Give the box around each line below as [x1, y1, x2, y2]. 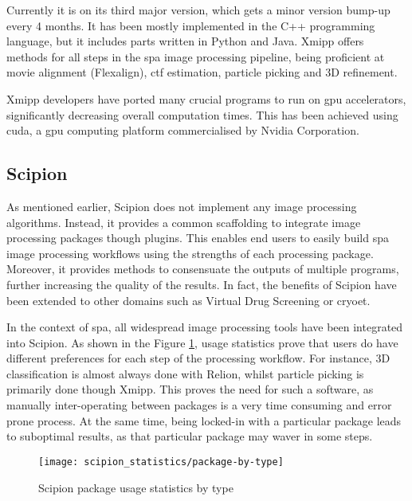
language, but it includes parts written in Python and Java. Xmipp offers [6, 33, 364, 49]
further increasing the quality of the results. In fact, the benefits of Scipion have [6, 276, 397, 292]
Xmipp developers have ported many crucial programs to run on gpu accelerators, [6, 90, 406, 107]
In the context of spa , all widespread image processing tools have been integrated [6, 319, 403, 335]
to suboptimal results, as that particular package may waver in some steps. [6, 428, 373, 444]
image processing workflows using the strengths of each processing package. [6, 245, 374, 261]
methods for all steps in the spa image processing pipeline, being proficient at [6, 48, 385, 65]
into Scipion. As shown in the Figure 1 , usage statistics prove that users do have [6, 334, 398, 350]
